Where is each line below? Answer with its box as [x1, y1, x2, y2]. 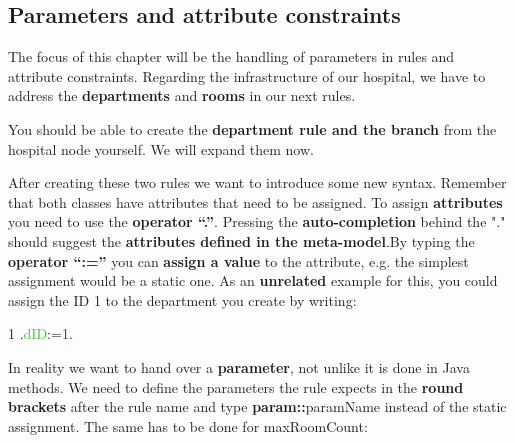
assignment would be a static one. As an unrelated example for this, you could [8, 270, 498, 291]
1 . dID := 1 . [8, 323, 73, 344]
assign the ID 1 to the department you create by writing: [8, 289, 357, 310]
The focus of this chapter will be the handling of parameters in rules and [8, 46, 455, 67]
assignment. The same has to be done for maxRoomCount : [8, 415, 368, 436]
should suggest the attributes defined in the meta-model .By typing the [8, 230, 475, 251]
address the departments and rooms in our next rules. [8, 85, 356, 106]
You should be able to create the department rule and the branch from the [8, 118, 497, 139]
